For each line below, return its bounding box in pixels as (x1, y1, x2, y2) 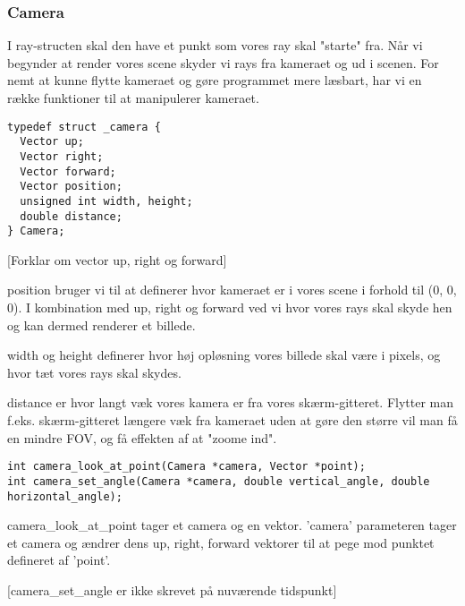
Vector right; (20, 149, 104, 163)
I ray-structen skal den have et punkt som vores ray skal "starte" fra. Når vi (7, 36, 423, 55)
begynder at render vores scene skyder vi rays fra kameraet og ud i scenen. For (7, 53, 439, 72)
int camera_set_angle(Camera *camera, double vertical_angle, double (7, 474, 430, 488)
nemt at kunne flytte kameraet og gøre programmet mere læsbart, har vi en (7, 71, 422, 90)
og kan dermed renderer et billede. (7, 315, 196, 334)
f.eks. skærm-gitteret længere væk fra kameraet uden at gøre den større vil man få (7, 411, 458, 429)
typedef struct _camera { (7, 120, 161, 133)
